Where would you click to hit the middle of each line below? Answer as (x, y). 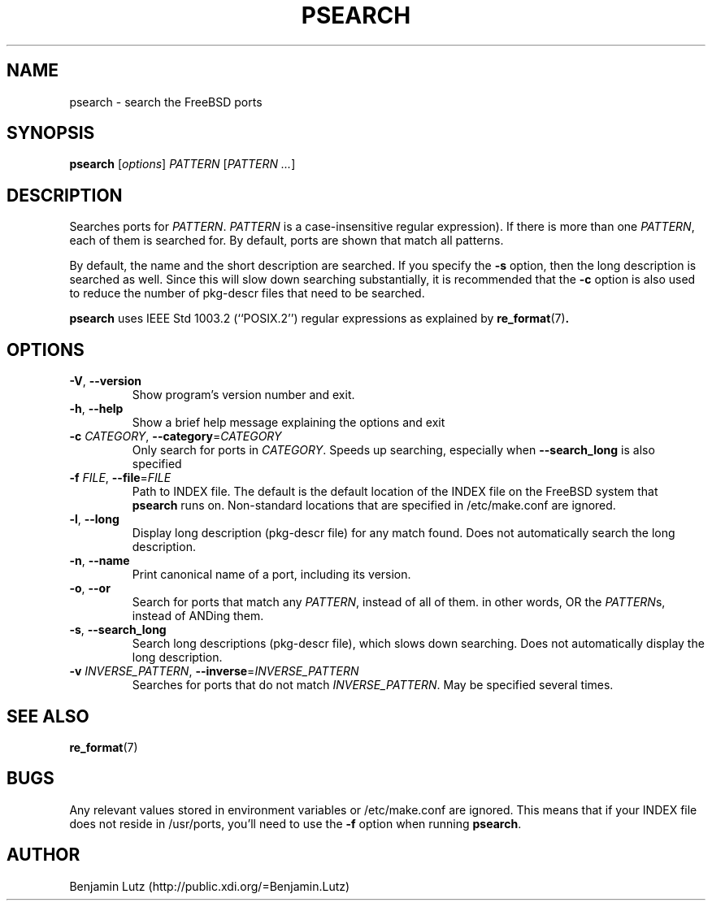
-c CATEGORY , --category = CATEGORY (176, 436)
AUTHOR (43, 855)
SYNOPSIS (51, 133)
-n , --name (100, 561)
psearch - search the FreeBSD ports (166, 102)
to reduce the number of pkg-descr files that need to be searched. (247, 293)
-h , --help (96, 409)
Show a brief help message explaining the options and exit (289, 423)
